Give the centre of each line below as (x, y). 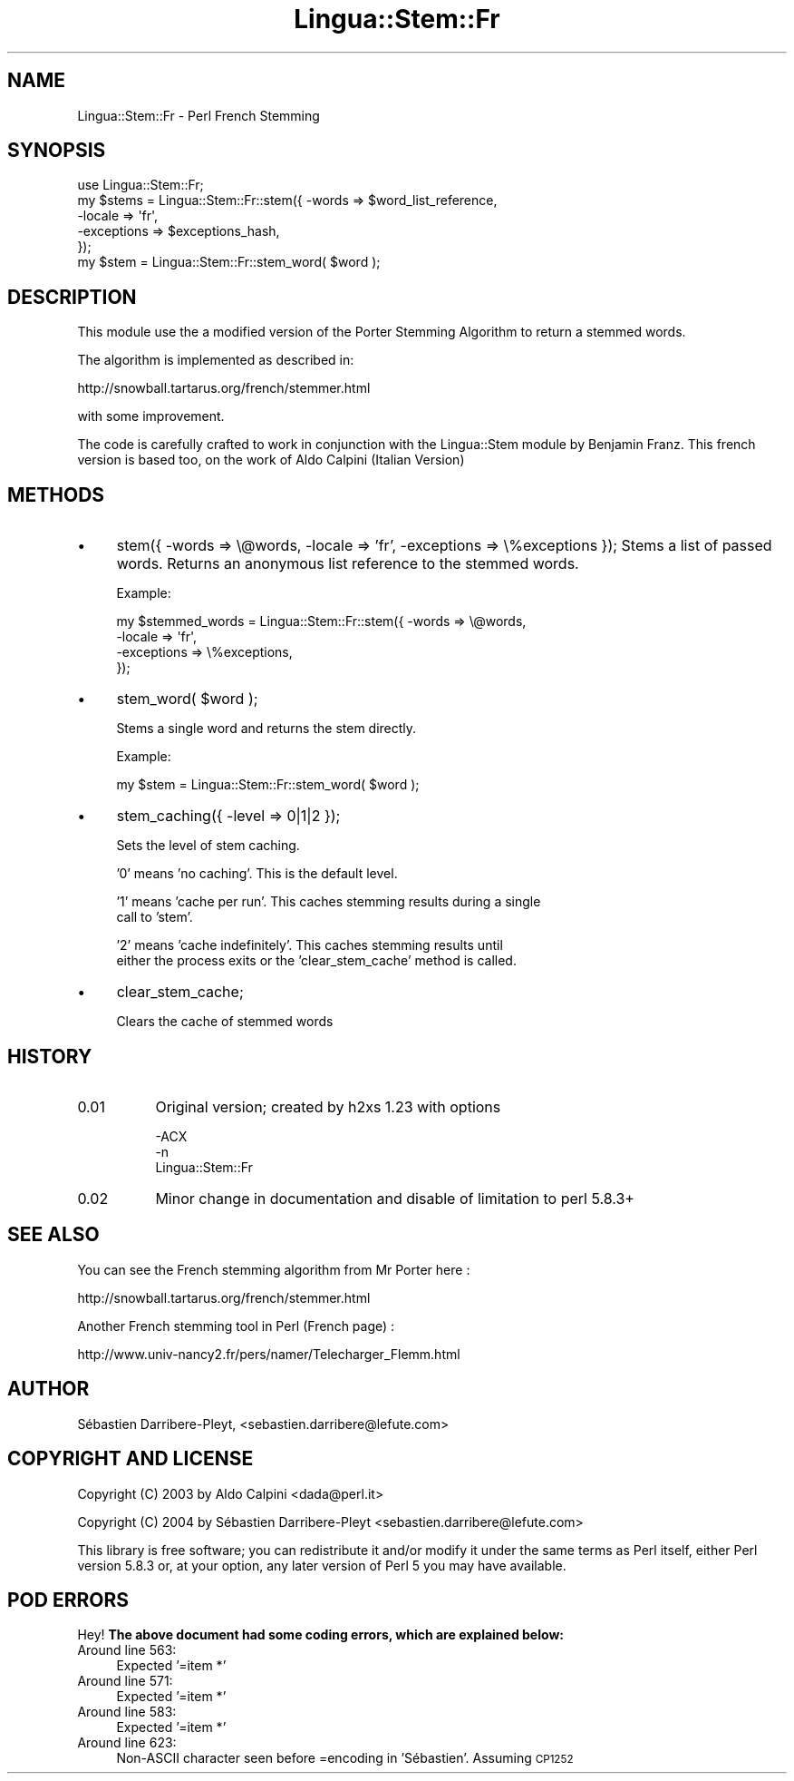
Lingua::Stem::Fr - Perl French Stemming (198, 115)
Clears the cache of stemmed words (225, 1022)
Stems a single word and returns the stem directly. (266, 729)
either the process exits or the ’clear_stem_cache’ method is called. (316, 961)
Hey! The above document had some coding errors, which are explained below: (320, 1635)
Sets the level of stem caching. (208, 846)
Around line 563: (127, 1650)
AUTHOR (48, 1389)
